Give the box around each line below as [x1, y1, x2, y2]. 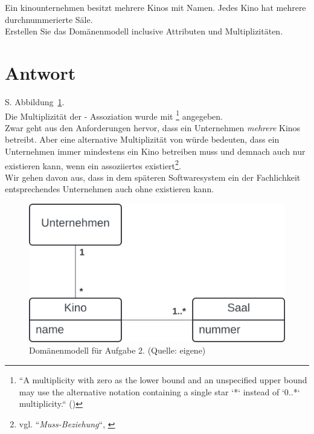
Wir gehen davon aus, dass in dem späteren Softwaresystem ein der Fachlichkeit [5, 170, 301, 183]
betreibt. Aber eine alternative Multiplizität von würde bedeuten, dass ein [5, 133, 280, 146]
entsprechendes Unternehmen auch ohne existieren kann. [5, 183, 214, 195]
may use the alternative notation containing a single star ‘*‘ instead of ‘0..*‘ [19, 385, 300, 398]
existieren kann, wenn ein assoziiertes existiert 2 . [5, 157, 181, 172]
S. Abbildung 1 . [5, 95, 65, 108]
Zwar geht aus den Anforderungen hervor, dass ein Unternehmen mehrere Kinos [5, 121, 301, 134]
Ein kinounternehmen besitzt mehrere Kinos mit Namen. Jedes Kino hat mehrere [5, 1, 306, 13]
